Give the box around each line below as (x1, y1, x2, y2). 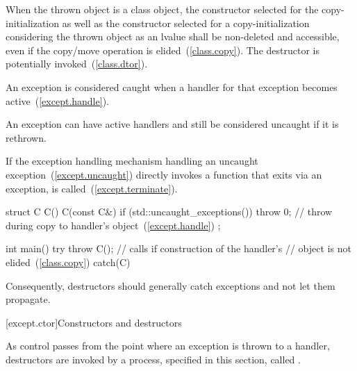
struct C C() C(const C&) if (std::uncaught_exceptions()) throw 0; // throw (6, 204, 333, 219)
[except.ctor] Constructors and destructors (6, 315, 182, 329)
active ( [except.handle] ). (6, 93, 109, 108)
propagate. (6, 292, 51, 306)
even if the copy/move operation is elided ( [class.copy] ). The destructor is (6, 42, 319, 57)
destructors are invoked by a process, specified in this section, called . (6, 352, 301, 366)
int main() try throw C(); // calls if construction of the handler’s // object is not (6, 241, 351, 256)
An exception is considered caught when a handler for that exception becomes (6, 79, 338, 94)
